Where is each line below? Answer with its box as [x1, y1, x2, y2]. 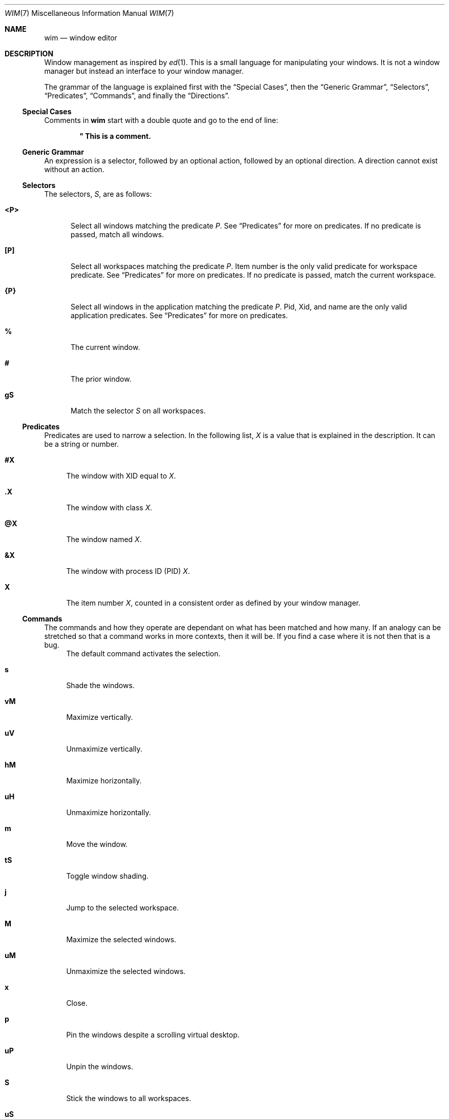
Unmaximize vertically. [66, 744, 142, 753]
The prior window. [71, 375, 132, 383]
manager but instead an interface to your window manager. [44, 67, 244, 75]
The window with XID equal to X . [66, 471, 176, 480]
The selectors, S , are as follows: [44, 190, 152, 198]
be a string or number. [44, 440, 119, 448]
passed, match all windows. [71, 230, 164, 239]
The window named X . [66, 535, 142, 544]
